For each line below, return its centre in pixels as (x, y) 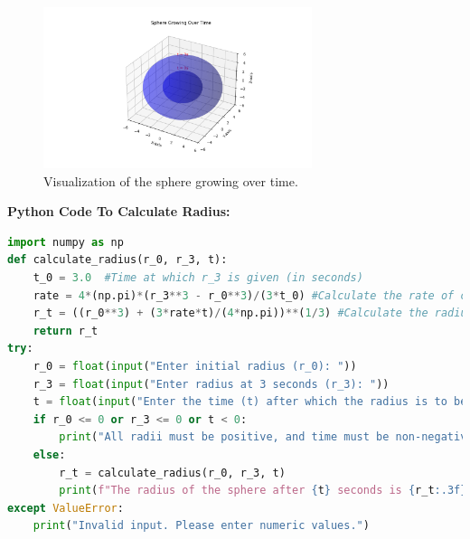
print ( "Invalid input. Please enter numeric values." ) (201, 526)
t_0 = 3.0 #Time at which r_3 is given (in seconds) (198, 278)
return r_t (66, 331)
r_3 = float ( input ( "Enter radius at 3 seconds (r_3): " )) (211, 384)
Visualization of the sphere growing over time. (171, 180)
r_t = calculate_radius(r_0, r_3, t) (172, 473)
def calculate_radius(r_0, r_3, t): (117, 260)
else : (49, 454)
